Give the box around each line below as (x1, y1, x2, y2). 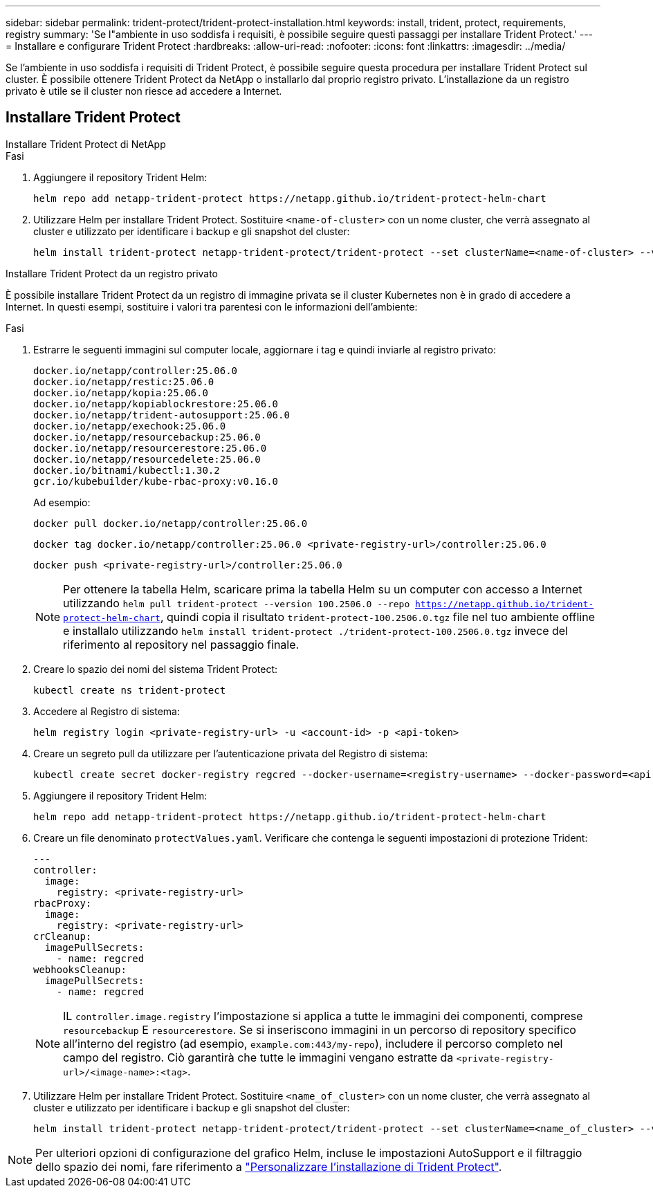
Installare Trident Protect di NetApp (6, 138, 166, 150)
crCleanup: (33, 930, 92, 942)
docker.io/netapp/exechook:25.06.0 (33, 420, 226, 432)
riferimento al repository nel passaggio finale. (63, 637, 300, 651)
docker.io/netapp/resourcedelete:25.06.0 (33, 453, 261, 465)
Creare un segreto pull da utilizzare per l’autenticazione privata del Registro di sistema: (33, 747, 428, 759)
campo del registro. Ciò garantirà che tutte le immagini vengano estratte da (63, 1050, 454, 1064)
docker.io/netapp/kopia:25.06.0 (33, 387, 208, 398)
